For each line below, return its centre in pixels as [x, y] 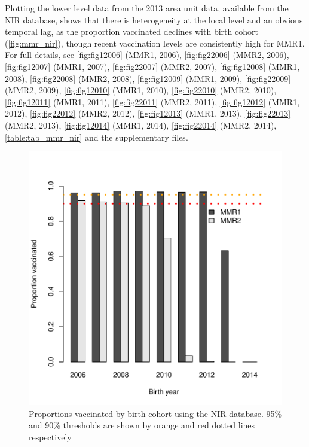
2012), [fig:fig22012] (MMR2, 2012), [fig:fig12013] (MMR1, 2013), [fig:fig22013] [148, 113]
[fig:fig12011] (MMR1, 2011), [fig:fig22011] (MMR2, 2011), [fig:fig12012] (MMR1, [152, 101]
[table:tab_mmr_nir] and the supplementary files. [97, 137]
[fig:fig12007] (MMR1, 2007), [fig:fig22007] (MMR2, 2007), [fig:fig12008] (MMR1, [152, 66]
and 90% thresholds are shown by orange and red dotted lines [142, 425]
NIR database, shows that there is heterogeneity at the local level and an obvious [154, 19]
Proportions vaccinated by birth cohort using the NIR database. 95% [155, 413]
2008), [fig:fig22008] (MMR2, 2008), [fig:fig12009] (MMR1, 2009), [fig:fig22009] [148, 78]
